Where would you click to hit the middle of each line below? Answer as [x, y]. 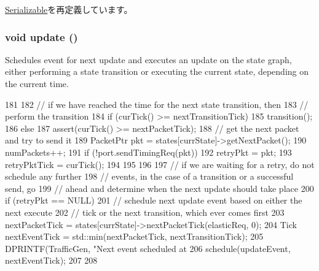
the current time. [37, 83]
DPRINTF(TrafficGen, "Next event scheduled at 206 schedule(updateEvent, [148, 248]
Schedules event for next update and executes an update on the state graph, [148, 59]
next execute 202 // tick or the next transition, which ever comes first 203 [145, 212]
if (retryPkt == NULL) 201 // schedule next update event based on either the [154, 200]
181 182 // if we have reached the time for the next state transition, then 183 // [157, 104]
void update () [41, 36]
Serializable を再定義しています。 [69, 9]
